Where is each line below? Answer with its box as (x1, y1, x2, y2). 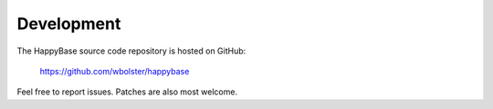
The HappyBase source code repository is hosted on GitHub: (16, 45, 246, 56)
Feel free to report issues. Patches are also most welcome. (16, 86, 237, 97)
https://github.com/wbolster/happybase (39, 65, 190, 76)
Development (16, 14, 121, 34)
